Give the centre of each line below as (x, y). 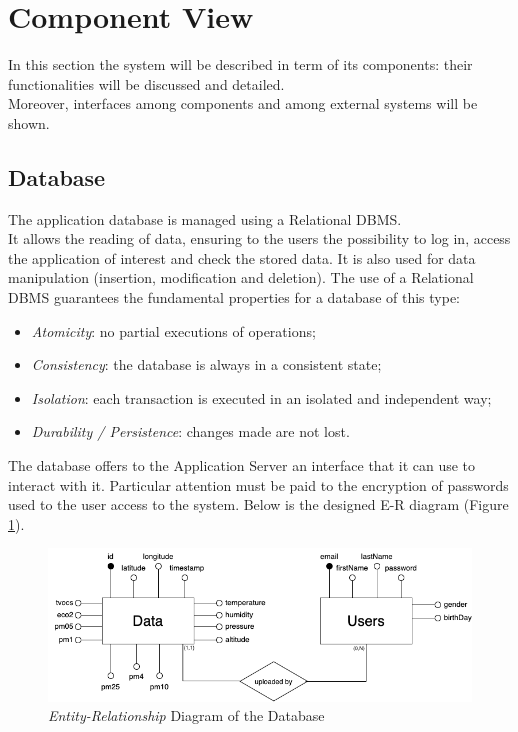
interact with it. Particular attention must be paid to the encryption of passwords (258, 484)
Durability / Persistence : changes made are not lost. (190, 431)
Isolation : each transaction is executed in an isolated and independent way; (261, 397)
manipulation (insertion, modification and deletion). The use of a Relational (241, 277)
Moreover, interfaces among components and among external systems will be (243, 103)
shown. (29, 122)
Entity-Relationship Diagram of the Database (186, 715)
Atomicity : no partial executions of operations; (173, 330)
